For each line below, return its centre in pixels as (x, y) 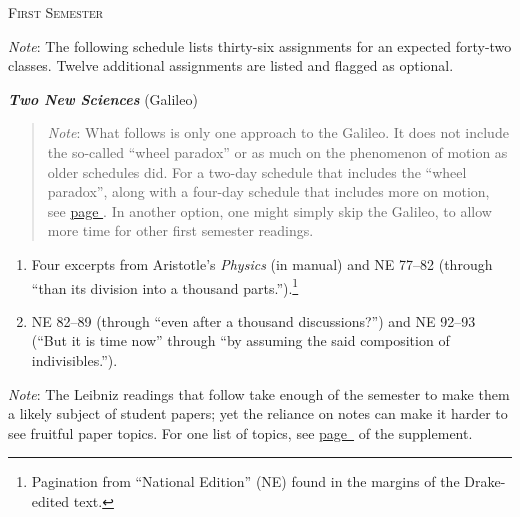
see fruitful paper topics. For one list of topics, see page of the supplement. (240, 432)
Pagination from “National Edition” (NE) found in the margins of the (245, 481)
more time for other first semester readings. (180, 230)
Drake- (485, 481)
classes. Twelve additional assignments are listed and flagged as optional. (231, 65)
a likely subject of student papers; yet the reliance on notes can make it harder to (258, 413)
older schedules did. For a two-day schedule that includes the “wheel (257, 171)
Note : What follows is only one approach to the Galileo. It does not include (278, 132)
